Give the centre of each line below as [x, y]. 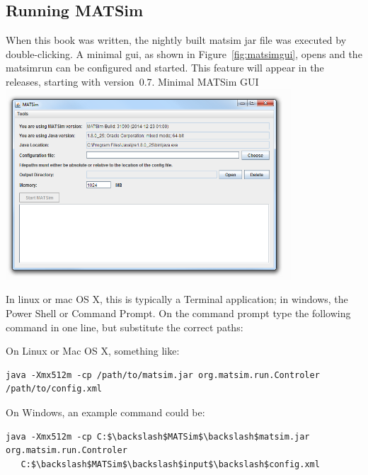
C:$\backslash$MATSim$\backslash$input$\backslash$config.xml [170, 464]
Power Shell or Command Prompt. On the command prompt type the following [178, 313]
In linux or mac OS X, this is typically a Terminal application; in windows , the [177, 299]
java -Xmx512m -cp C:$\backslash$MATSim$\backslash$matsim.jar [158, 436]
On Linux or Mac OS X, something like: [93, 351]
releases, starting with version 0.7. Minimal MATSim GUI [132, 81]
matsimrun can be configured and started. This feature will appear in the [165, 68]
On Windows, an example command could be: [105, 412]
